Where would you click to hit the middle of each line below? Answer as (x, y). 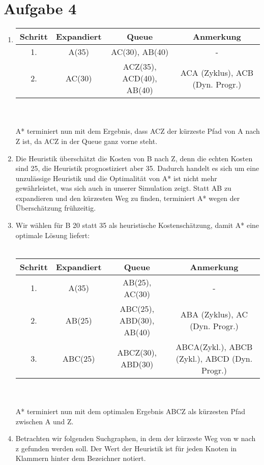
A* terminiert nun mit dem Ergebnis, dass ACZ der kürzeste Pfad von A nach (138, 131)
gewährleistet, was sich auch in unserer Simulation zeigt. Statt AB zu (123, 188)
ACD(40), (140, 78)
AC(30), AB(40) (140, 52)
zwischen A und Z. (45, 421)
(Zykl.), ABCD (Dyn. (214, 358)
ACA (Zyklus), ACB (217, 72)
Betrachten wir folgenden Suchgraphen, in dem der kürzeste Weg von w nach (136, 438)
